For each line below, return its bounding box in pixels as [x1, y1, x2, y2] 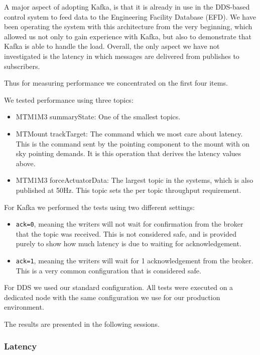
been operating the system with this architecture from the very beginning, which [4, 21, 252, 32]
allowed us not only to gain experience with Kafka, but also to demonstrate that [4, 31, 252, 41]
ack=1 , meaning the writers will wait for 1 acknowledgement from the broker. [16, 255, 253, 265]
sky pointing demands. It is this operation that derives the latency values [16, 148, 241, 159]
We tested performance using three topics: [4, 94, 134, 105]
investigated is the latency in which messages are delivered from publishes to [4, 50, 239, 61]
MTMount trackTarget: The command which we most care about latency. [16, 128, 243, 138]
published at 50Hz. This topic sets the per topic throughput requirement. [16, 184, 241, 195]
